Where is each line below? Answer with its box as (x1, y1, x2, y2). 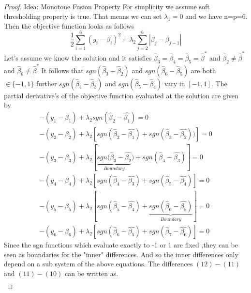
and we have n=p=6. (185, 11, 248, 21)
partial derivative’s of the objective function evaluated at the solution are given (4, 90, 238, 100)
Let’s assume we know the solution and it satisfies (4, 53, 152, 63)
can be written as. (64, 268, 118, 278)
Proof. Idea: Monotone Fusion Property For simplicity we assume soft (4, 1, 210, 12)
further (36, 78, 57, 88)
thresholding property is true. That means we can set (4, 11, 162, 21)
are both (191, 65, 216, 75)
